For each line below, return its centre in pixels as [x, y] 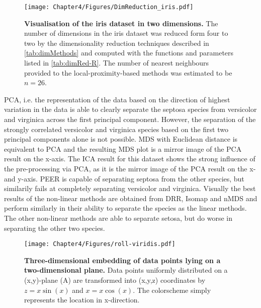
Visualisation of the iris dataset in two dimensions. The [121, 23]
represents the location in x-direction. [82, 300]
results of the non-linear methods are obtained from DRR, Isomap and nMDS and [131, 198]
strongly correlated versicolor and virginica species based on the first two [116, 129]
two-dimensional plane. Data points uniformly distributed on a [126, 270]
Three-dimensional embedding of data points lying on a [122, 260]
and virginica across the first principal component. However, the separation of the [130, 119]
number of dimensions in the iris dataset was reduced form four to [126, 33]
